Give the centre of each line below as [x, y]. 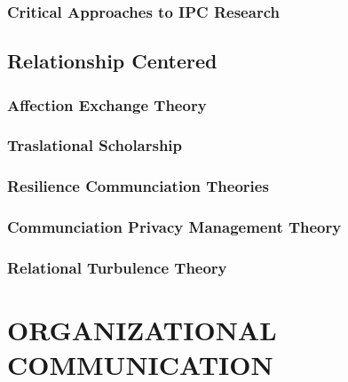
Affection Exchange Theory [107, 104]
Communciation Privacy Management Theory [174, 227]
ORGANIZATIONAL [142, 330]
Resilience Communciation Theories [138, 186]
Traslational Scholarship [95, 145]
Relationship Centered [112, 61]
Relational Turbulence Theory [117, 267]
